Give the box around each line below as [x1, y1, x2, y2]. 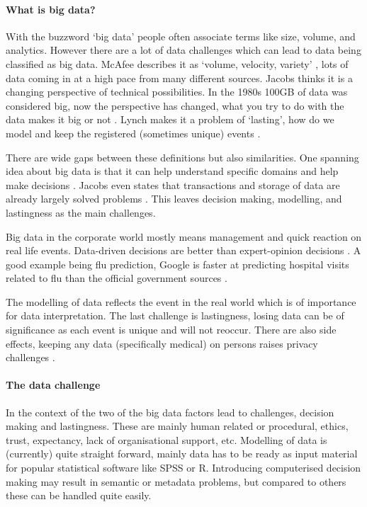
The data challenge [6, 377, 101, 392]
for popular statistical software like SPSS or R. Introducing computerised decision [6, 460, 361, 475]
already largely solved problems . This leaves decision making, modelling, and [6, 191, 342, 206]
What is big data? [6, 1, 96, 16]
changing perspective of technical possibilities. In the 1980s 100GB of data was [6, 84, 348, 99]
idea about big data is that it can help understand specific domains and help [6, 164, 339, 178]
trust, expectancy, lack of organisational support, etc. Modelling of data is [6, 432, 327, 447]
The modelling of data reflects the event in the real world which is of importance [6, 294, 356, 309]
